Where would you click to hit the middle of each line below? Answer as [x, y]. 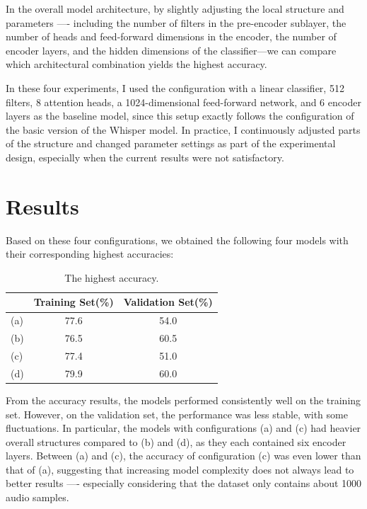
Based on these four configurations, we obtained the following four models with [177, 240]
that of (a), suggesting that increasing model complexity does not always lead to [180, 469]
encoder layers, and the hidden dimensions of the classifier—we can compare [171, 50]
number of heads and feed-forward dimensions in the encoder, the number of [171, 36]
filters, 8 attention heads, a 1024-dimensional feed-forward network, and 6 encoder [183, 102]
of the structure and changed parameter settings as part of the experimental [171, 143]
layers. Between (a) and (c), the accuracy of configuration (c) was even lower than [183, 456]
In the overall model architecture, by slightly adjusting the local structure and [175, 8]
